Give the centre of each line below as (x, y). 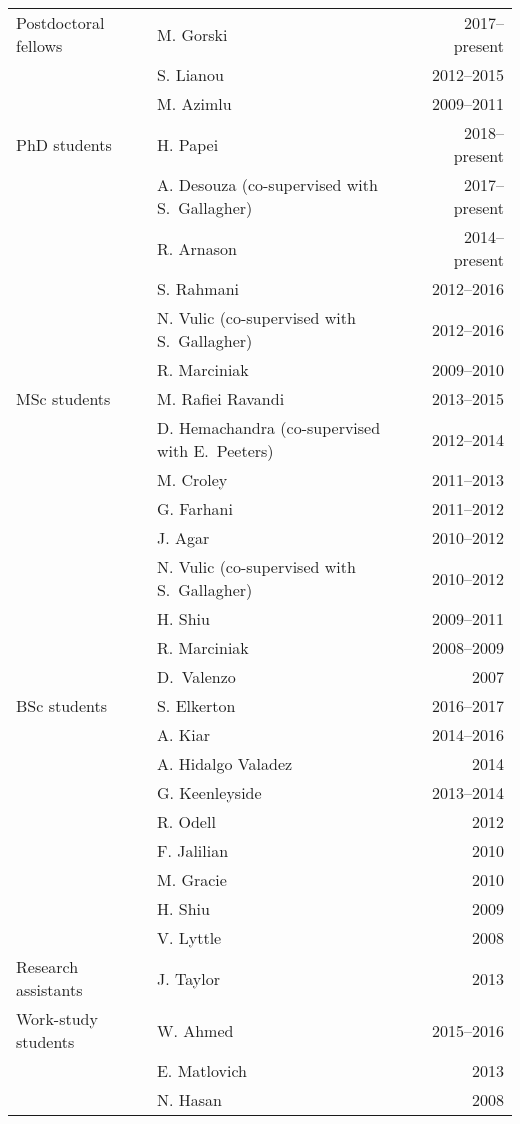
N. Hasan (189, 1099)
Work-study (57, 1018)
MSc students (63, 398)
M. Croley (192, 479)
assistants (49, 989)
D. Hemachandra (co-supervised (268, 427)
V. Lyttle (189, 937)
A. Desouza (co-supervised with (267, 184)
